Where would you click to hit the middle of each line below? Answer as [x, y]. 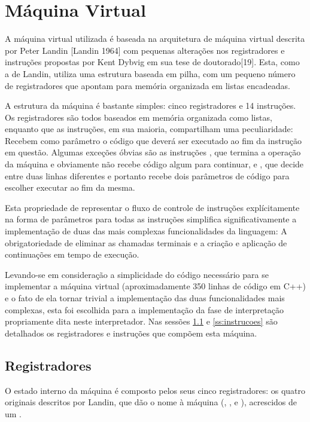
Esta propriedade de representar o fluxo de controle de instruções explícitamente [152, 207]
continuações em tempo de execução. [72, 254]
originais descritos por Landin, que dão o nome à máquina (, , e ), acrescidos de [151, 402]
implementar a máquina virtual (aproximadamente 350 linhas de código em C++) [156, 286]
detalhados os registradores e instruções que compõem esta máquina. [131, 333]
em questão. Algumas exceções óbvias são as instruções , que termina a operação [153, 152]
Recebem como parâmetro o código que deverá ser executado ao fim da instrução [153, 140]
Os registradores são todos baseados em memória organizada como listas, [139, 117]
